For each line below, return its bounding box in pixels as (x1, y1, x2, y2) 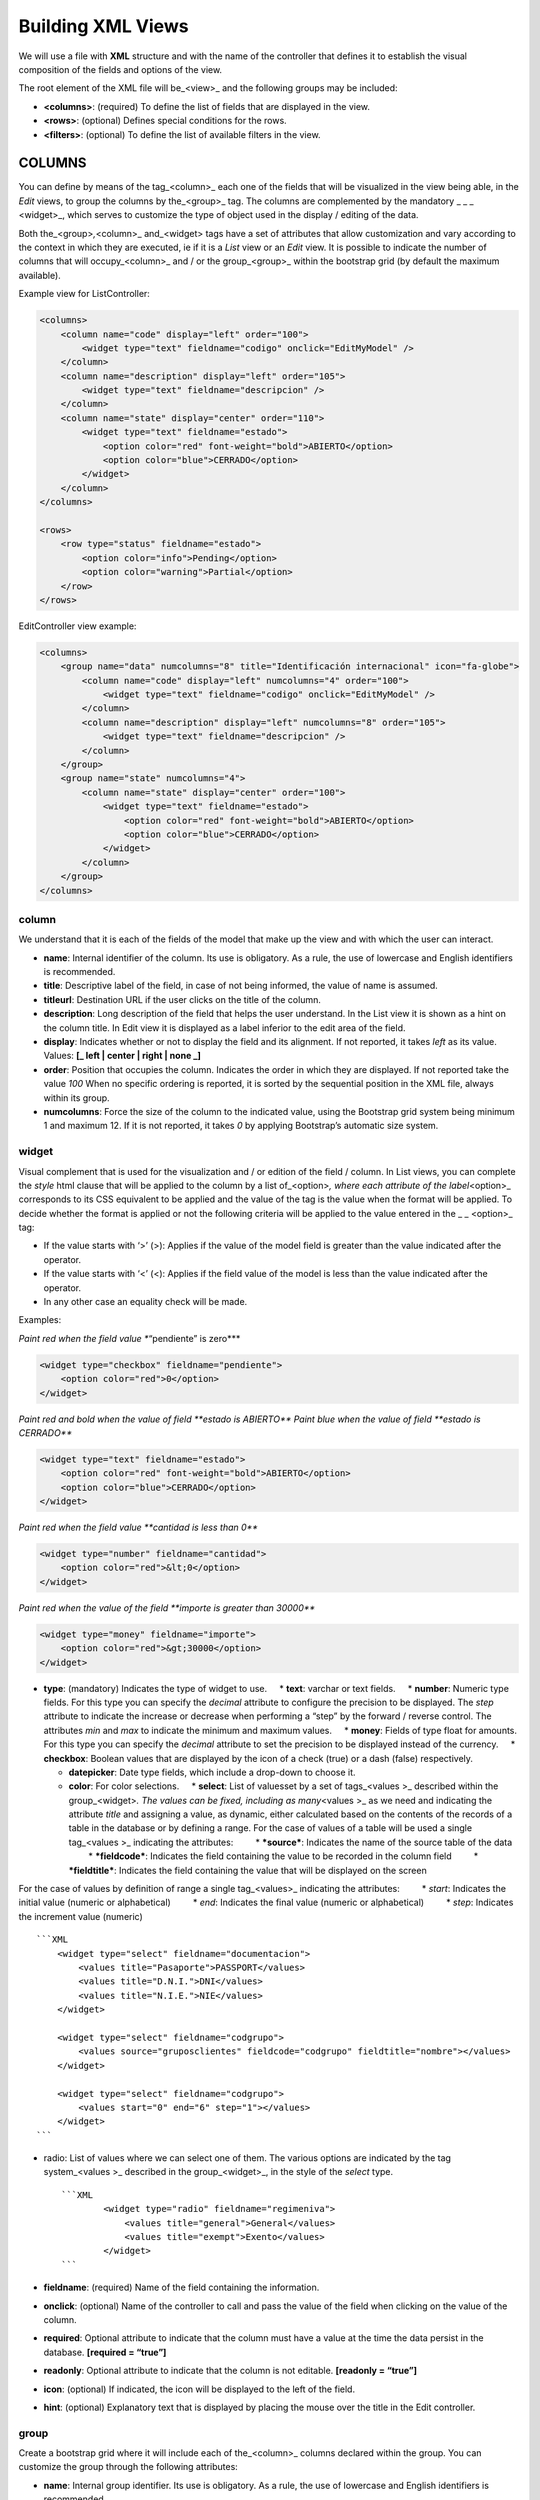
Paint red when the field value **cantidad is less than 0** (18, 1521, 259, 1534)
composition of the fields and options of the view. (18, 63, 223, 75)
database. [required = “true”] (43, 2346, 167, 2358)
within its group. (43, 1091, 110, 1104)
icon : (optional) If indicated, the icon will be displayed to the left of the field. (43, 2383, 355, 2395)
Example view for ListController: (18, 288, 150, 300)
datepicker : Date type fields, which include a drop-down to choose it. (68, 1766, 356, 1778)
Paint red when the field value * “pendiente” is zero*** (18, 1332, 241, 1344)
